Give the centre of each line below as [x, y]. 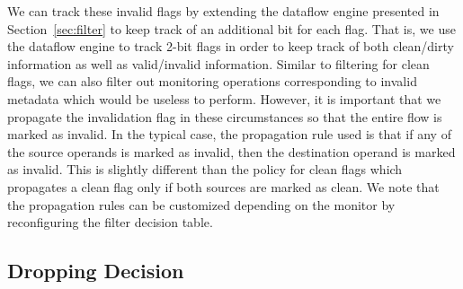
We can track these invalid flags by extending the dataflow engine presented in [223, 11]
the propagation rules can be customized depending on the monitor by [201, 204]
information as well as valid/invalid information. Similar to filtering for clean [218, 63]
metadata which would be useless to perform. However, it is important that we [224, 98]
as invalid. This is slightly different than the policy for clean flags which [205, 169]
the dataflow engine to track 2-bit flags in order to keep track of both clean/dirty [231, 46]
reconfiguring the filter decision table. [110, 222]
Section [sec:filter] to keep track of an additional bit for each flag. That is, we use [231, 28]
